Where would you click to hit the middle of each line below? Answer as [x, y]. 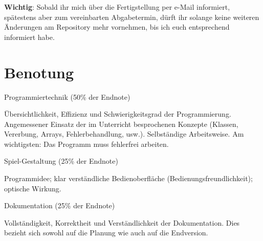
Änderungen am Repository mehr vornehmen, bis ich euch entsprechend [117, 27]
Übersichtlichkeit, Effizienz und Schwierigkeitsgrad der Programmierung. [118, 114]
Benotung [39, 72]
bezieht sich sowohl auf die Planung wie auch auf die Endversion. [106, 233]
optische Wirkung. [33, 188]
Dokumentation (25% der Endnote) [60, 205]
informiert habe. [29, 37]
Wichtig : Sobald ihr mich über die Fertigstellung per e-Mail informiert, [117, 7]
